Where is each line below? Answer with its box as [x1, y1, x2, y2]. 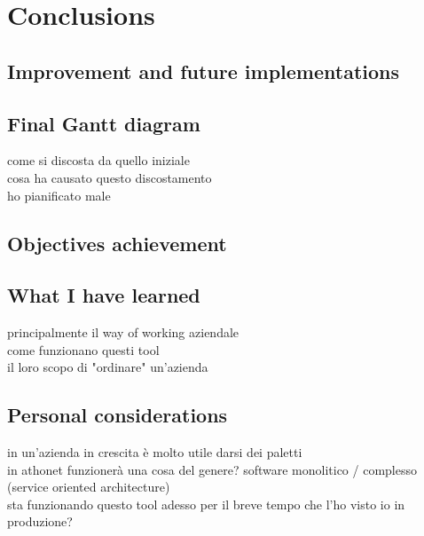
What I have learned [7, 281, 200, 309]
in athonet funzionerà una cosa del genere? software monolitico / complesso [7, 460, 417, 478]
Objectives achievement [7, 229, 227, 256]
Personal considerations [7, 401, 228, 429]
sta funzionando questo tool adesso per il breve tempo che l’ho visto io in [7, 494, 405, 513]
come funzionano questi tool [7, 340, 160, 359]
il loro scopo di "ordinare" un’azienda [7, 358, 208, 376]
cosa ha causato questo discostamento [7, 168, 212, 186]
